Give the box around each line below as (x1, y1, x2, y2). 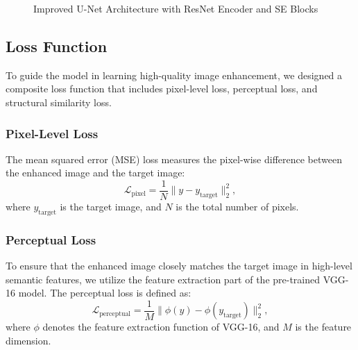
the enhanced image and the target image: (6, 165, 185, 180)
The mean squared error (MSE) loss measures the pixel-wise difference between (6, 151, 342, 166)
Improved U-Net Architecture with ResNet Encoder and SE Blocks (33, 1, 318, 15)
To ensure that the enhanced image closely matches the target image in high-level (6, 258, 352, 273)
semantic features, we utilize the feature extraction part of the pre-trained (6, 272, 321, 286)
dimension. (6, 333, 51, 347)
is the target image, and (60, 199, 162, 214)
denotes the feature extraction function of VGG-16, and (42, 319, 280, 334)
